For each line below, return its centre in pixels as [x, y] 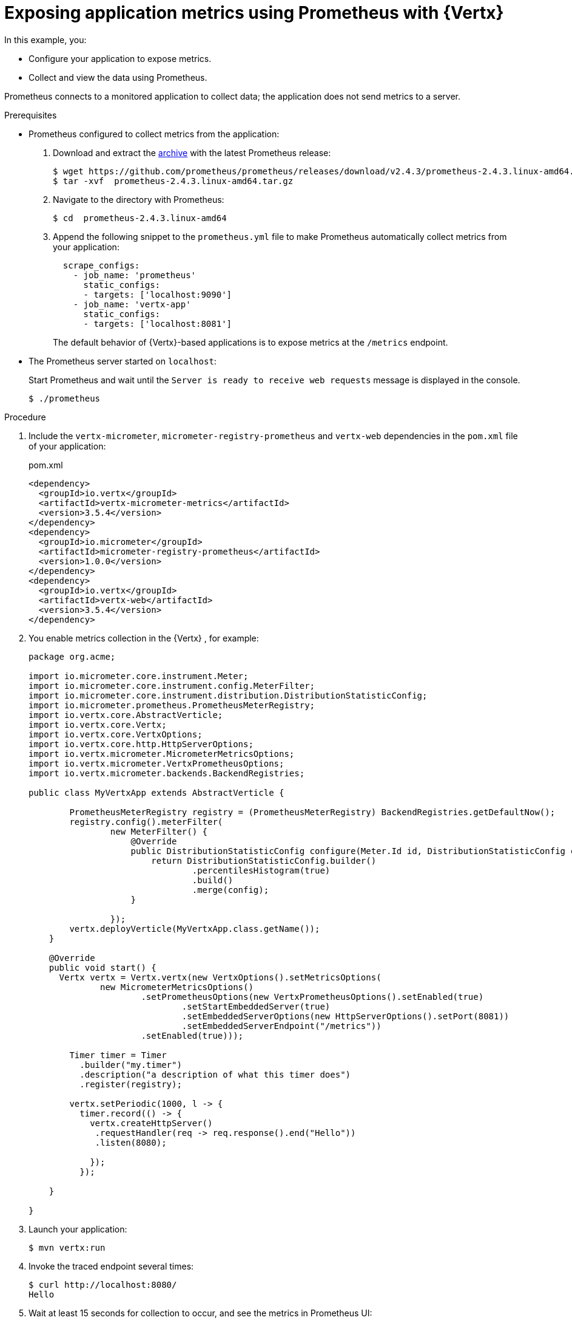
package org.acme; [72, 656]
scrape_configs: [101, 265]
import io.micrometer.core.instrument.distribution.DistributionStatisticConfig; [228, 695]
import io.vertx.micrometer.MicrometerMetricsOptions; [162, 754]
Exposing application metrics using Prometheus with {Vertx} [254, 13]
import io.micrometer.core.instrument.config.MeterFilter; [172, 685]
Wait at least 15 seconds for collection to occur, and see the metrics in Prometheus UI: [200, 1313]
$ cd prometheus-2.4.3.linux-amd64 [140, 218]
